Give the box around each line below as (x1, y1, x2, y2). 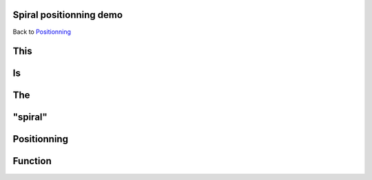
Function (12, 155, 52, 167)
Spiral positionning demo (12, 9, 123, 21)
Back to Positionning (12, 28, 72, 36)
